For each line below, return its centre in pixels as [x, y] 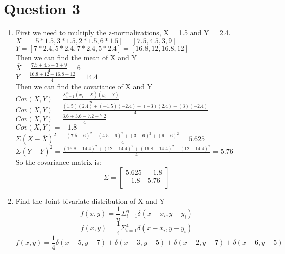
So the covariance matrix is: [58, 162]
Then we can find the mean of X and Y [76, 57]
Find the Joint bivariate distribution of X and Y [90, 200]
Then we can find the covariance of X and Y [84, 86]
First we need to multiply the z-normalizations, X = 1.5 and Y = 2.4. [123, 33]
